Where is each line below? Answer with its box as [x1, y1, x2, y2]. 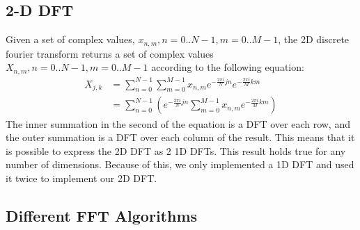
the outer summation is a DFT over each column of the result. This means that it [6, 130, 355, 145]
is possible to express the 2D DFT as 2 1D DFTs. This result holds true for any [6, 143, 346, 158]
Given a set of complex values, [6, 32, 135, 47]
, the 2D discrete [278, 32, 350, 47]
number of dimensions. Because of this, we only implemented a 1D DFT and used [6, 157, 354, 172]
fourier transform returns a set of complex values [6, 46, 214, 60]
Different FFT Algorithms [6, 204, 198, 226]
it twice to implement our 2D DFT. [6, 170, 157, 185]
